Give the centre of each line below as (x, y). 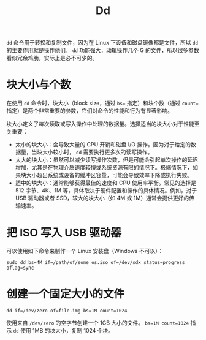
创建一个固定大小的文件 (66, 294)
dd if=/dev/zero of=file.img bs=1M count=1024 (67, 311)
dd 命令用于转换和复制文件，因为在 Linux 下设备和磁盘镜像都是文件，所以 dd (102, 43)
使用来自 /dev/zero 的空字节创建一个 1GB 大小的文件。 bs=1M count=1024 (97, 323)
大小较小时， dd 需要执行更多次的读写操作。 (97, 152)
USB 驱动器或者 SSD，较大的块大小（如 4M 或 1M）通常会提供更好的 (102, 198)
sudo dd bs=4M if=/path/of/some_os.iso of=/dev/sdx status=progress (96, 263)
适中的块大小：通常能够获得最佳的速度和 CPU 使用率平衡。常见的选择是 (106, 183)
